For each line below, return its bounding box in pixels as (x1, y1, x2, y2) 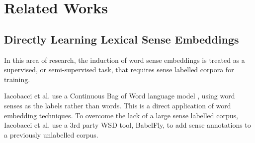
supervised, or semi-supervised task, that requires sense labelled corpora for (4, 64, 234, 75)
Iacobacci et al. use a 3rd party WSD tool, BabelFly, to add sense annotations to (4, 120, 251, 130)
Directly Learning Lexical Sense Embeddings (4, 31, 239, 47)
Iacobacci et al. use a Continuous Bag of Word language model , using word (4, 91, 235, 101)
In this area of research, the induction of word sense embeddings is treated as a (4, 54, 245, 65)
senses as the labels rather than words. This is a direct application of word (4, 100, 231, 110)
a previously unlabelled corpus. (4, 129, 98, 140)
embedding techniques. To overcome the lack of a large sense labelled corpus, (4, 110, 238, 120)
